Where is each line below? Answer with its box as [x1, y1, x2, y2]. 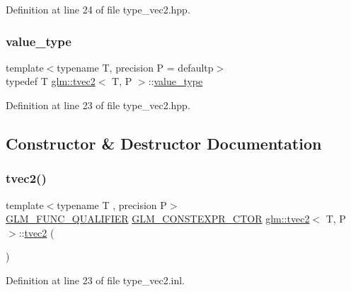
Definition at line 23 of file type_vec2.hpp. [6, 98, 190, 112]
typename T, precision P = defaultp [57, 60, 214, 74]
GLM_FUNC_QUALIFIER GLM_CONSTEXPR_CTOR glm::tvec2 [6, 211, 310, 226]
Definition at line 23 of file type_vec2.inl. [6, 272, 185, 287]
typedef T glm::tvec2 [6, 74, 96, 89]
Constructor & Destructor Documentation [6, 132, 322, 154]
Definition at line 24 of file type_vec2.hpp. [6, 2, 190, 16]
